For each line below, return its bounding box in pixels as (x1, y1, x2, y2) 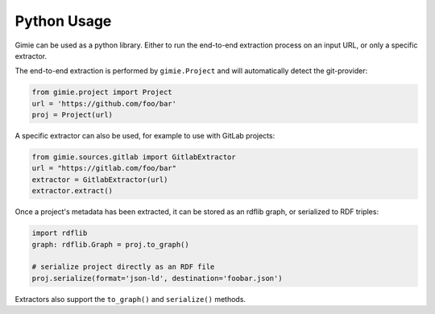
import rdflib (31, 229, 88, 238)
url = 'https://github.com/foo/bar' (31, 99, 177, 108)
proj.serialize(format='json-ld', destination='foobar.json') (31, 274, 283, 283)
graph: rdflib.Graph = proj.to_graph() (31, 240, 189, 249)
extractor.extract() (31, 186, 113, 196)
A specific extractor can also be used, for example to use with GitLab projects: (14, 131, 275, 141)
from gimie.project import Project (31, 88, 172, 97)
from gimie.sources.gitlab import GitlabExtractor (31, 153, 237, 162)
